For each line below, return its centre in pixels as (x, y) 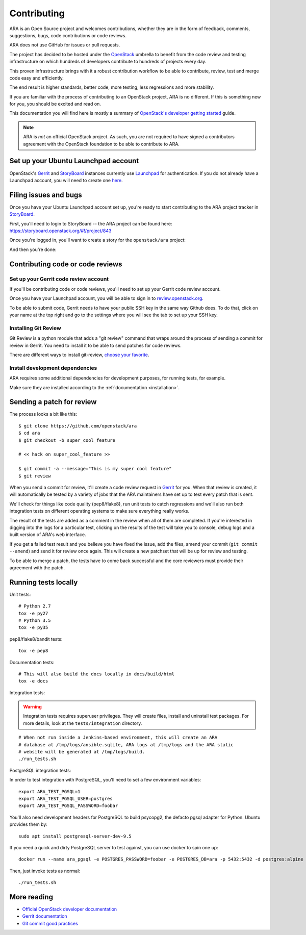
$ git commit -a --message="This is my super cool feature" (95, 469)
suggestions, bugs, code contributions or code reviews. (68, 35)
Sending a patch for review (53, 402)
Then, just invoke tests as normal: (45, 871)
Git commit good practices (50, 923)
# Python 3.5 (35, 620)
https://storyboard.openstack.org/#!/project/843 (60, 231)
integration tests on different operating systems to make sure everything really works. (99, 511)
